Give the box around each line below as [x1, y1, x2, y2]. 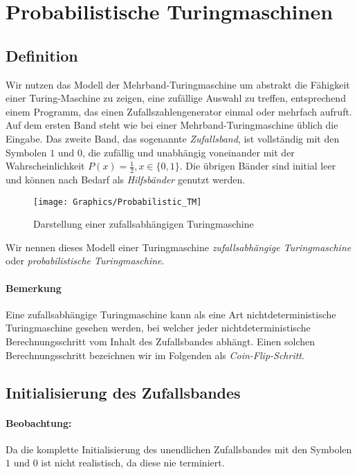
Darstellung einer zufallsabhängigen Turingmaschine [33, 217, 254, 231]
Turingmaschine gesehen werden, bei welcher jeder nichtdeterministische [6, 320, 311, 335]
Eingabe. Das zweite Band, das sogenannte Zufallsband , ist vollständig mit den [6, 131, 340, 145]
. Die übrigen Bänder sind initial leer [179, 158, 336, 173]
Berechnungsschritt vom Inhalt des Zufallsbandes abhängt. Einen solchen [6, 334, 315, 348]
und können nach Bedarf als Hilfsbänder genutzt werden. [6, 172, 246, 186]
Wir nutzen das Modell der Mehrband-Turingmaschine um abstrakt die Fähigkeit [6, 77, 350, 91]
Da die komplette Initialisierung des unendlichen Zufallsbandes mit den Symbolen [6, 441, 352, 456]
